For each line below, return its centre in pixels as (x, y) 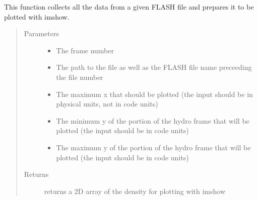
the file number (80, 77)
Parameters (41, 33)
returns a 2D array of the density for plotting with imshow (135, 191)
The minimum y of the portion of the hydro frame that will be (153, 120)
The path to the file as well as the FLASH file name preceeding (154, 67)
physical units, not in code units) (107, 104)
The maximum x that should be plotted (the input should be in (154, 94)
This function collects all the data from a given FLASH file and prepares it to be (129, 7)
